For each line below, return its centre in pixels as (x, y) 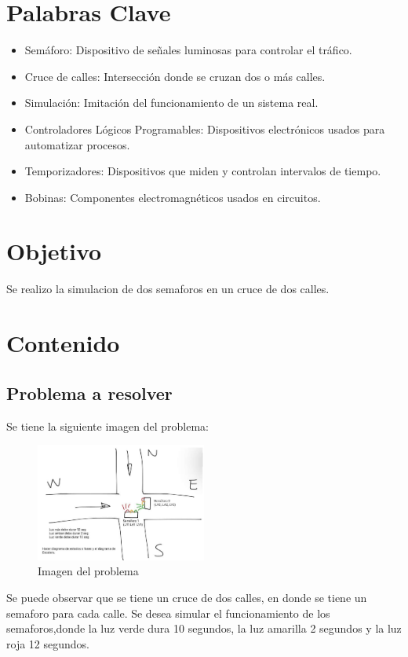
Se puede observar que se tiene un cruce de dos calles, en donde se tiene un (187, 598)
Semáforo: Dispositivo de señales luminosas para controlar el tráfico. (188, 50)
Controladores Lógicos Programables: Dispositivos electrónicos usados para (205, 128)
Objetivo (54, 251)
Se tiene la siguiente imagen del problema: (107, 426)
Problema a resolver (89, 393)
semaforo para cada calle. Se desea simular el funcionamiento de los (168, 613)
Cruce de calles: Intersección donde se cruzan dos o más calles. (175, 76)
